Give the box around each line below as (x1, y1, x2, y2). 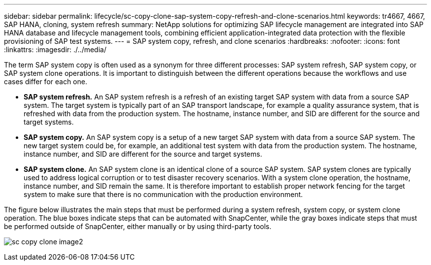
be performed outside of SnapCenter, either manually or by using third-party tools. (4, 222, 272, 231)
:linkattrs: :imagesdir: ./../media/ (4, 45, 107, 54)
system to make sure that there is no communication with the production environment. (24, 190, 303, 199)
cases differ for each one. (4, 77, 88, 86)
